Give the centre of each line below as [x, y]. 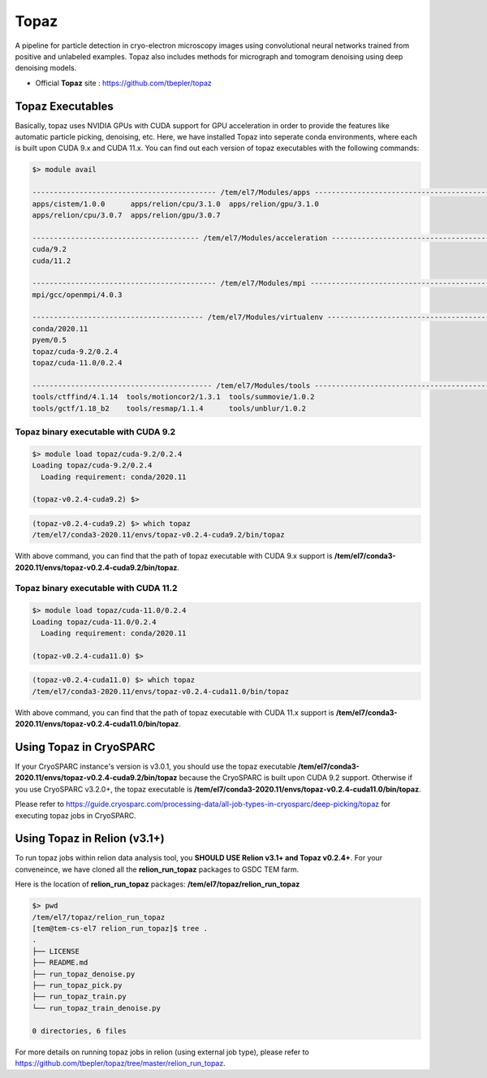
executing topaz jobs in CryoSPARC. [76, 815]
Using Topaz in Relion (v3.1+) [90, 839]
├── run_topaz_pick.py [77, 985]
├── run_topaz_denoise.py [84, 974]
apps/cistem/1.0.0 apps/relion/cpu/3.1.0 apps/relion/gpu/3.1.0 [176, 204]
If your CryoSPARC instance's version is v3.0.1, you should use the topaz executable [155, 766]
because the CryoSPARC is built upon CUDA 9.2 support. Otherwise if [296, 778]
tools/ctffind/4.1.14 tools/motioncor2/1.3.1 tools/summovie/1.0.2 [173, 397]
